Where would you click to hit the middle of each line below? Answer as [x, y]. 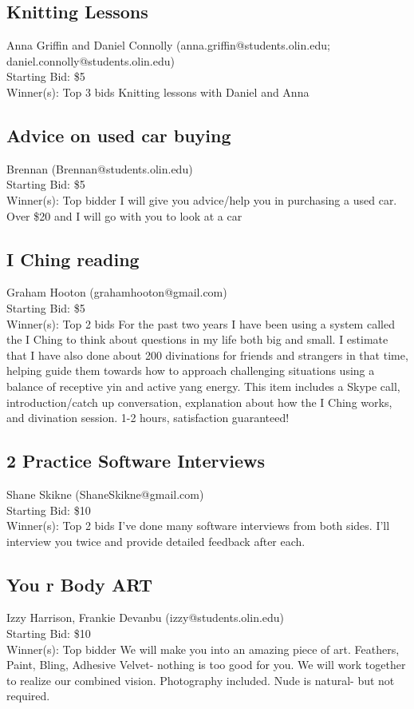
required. [28, 696]
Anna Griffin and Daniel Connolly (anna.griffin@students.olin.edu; [168, 45]
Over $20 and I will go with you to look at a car [124, 215]
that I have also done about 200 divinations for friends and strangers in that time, [207, 354]
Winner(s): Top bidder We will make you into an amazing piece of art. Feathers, [203, 649]
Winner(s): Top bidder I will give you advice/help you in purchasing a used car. [202, 199]
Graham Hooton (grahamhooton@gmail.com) [117, 292]
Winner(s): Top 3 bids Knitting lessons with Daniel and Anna [158, 92]
